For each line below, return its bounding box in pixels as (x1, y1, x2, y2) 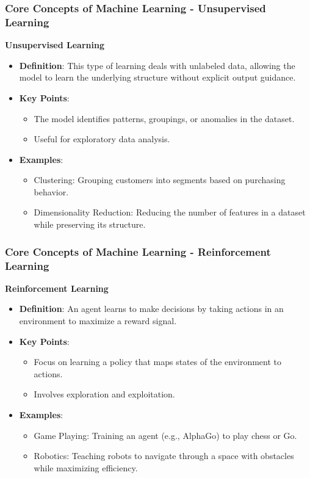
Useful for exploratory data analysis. (34, 132, 170, 145)
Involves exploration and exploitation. (34, 388, 175, 400)
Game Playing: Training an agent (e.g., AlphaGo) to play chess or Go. (34, 429, 297, 441)
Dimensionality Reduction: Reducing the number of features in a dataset (34, 206, 306, 219)
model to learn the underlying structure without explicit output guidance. (19, 71, 296, 84)
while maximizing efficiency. (34, 461, 138, 474)
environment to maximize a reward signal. (19, 314, 177, 327)
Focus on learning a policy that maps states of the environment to (34, 355, 282, 368)
